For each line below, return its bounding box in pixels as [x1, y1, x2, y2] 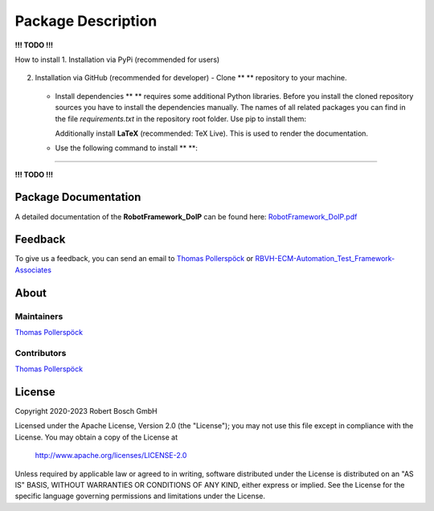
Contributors [14, 347, 67, 358]
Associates [14, 265, 52, 275]
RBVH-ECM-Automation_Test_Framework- [255, 254, 395, 264]
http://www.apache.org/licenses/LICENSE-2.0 [35, 451, 187, 460]
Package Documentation [14, 190, 141, 204]
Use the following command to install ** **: [55, 143, 199, 153]
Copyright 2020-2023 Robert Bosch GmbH [14, 407, 158, 416]
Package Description [14, 12, 158, 30]
